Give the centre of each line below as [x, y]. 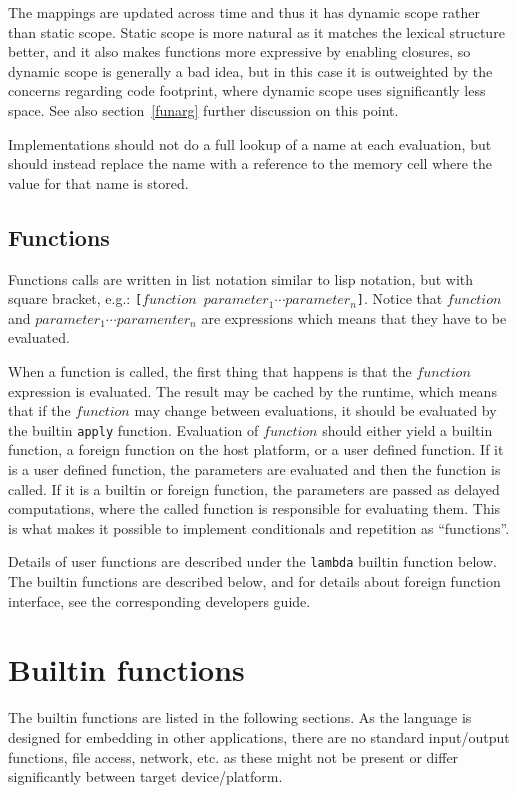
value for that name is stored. [98, 182]
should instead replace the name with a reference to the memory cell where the [250, 163]
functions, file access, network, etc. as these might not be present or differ [233, 756]
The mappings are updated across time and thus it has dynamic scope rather [244, 12]
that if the [39, 410]
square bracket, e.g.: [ [75, 298]
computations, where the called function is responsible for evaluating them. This [254, 508]
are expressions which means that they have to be [354, 317]
